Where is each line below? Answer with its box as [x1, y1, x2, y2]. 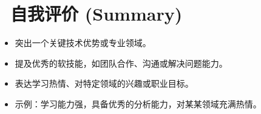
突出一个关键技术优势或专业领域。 [15, 36, 151, 49]
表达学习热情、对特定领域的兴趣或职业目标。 [15, 77, 194, 90]
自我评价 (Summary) [10, 1, 183, 26]
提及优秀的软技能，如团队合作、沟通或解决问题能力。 [15, 56, 228, 69]
